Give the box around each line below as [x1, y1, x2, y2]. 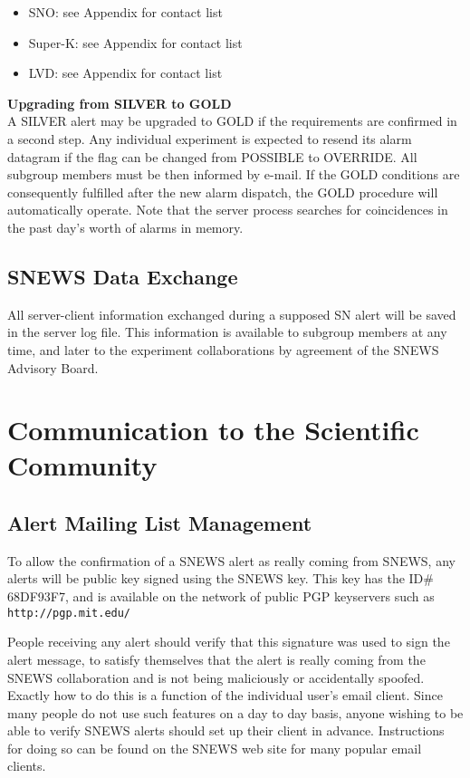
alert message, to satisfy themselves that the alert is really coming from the [7, 649, 426, 668]
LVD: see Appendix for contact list [28, 63, 223, 82]
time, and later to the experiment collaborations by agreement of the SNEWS [7, 340, 439, 359]
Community [7, 447, 158, 484]
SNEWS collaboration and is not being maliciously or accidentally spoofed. [7, 668, 425, 687]
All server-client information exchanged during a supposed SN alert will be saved [7, 304, 456, 323]
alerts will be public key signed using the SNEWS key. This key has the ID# [7, 569, 434, 588]
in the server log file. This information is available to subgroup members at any [7, 322, 447, 341]
